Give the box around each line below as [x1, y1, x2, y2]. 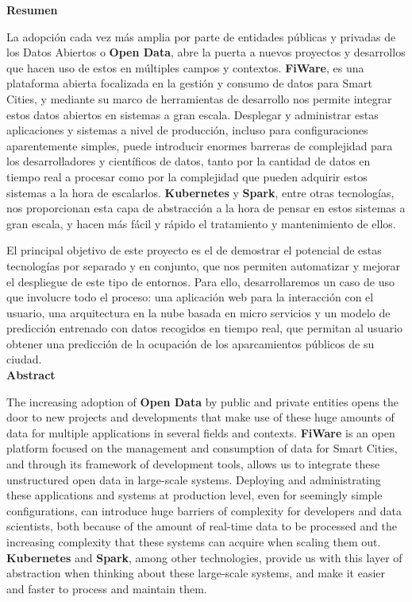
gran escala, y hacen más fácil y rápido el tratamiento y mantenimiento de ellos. [6, 215, 396, 231]
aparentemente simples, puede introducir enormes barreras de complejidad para [6, 137, 393, 153]
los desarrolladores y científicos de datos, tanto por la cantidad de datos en [6, 153, 371, 169]
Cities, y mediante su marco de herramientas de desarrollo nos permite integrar [6, 90, 392, 107]
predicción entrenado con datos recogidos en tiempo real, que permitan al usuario [6, 320, 403, 336]
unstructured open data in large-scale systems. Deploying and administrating [6, 471, 381, 487]
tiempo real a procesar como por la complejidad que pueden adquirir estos [6, 168, 368, 184]
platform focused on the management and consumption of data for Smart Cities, [6, 440, 398, 456]
